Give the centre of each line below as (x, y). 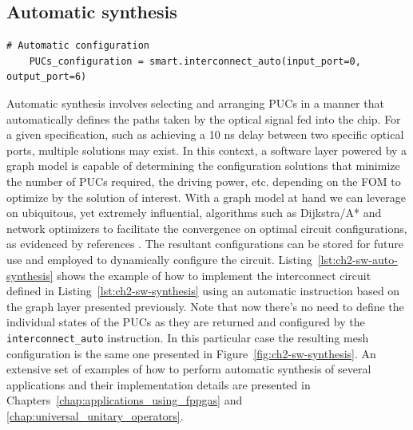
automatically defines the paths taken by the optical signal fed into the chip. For (204, 118)
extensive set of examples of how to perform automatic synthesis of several (189, 369)
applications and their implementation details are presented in (159, 384)
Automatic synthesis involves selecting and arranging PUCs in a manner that (195, 103)
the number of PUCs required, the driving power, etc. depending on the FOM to (204, 181)
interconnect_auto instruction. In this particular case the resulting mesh (188, 337)
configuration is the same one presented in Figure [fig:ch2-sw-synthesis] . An (191, 353)
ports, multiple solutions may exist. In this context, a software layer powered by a (207, 150)
